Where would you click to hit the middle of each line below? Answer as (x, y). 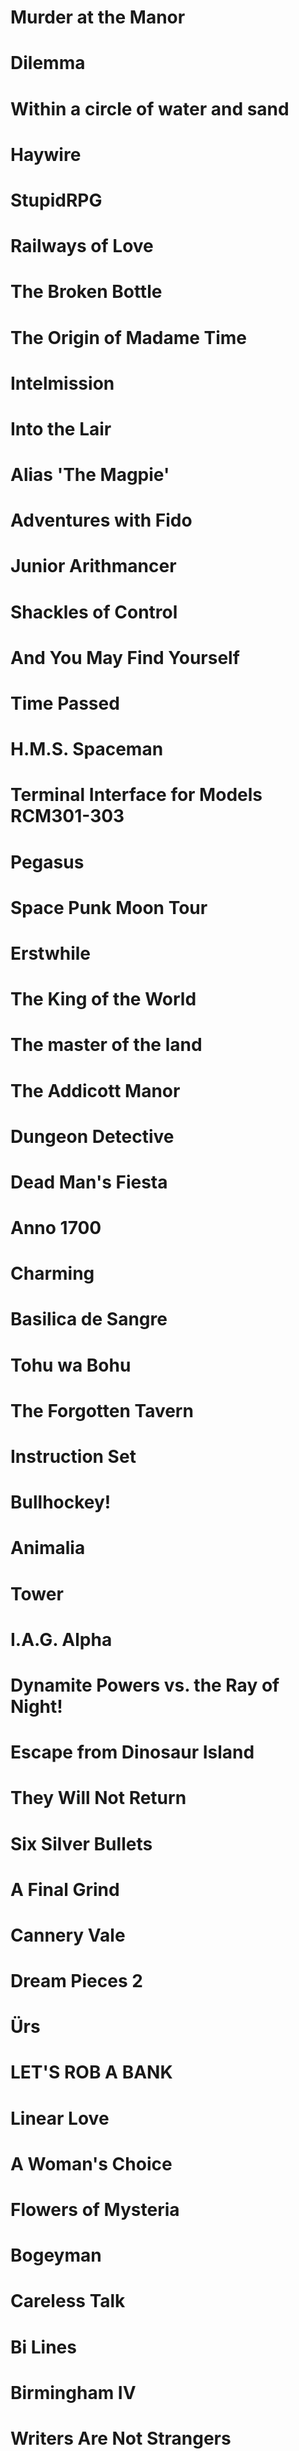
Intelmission (62, 383)
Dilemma (48, 63)
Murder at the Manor (98, 17)
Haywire (46, 154)
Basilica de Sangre (89, 1319)
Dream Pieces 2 (76, 1981)
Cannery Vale (68, 1935)
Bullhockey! (61, 1502)
